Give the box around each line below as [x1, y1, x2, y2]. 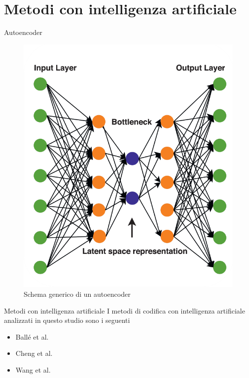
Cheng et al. [15, 348, 53, 358]
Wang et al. [15, 364, 51, 375]
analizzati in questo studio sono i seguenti [4, 315, 130, 325]
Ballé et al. [15, 331, 49, 342]
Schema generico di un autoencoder [24, 288, 131, 299]
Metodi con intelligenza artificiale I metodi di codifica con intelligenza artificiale [4, 305, 245, 315]
